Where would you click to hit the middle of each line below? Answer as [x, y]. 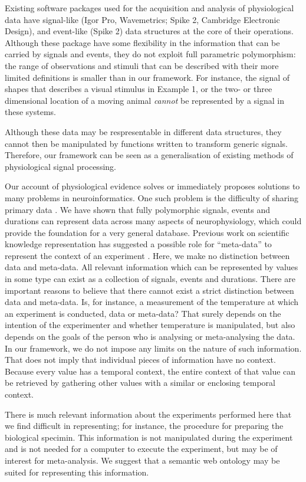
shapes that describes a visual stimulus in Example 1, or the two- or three [139, 89]
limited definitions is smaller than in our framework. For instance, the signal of [147, 77]
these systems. [30, 112]
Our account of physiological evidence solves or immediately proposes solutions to [152, 186]
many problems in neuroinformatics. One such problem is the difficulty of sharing [152, 197]
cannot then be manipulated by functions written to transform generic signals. [147, 143]
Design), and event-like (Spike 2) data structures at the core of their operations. [149, 31]
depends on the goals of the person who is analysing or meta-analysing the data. [150, 337]
